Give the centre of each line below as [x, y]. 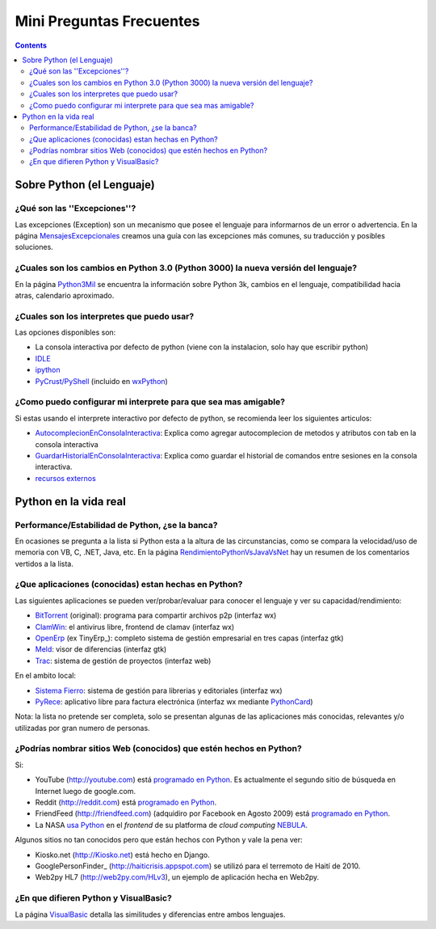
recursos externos [65, 478]
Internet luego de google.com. [86, 791]
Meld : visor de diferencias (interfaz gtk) [101, 649]
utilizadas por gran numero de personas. [82, 728]
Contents [31, 45]
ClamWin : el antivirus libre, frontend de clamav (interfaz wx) [135, 627]
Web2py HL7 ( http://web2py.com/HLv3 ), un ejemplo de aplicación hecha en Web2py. [177, 877]
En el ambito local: [46, 676]
